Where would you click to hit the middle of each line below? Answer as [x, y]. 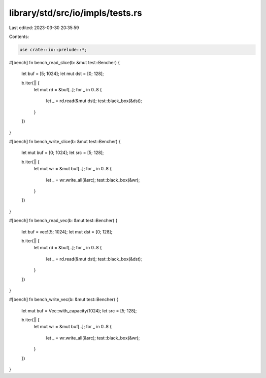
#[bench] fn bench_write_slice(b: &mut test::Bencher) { [65, 142]
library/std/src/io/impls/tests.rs [76, 13]
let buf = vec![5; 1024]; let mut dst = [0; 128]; [67, 231]
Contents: [19, 37]
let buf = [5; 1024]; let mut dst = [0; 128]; [63, 74]
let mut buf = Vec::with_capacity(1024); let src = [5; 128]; [79, 310]
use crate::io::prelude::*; [53, 50]
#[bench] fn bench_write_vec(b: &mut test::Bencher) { [64, 300]
